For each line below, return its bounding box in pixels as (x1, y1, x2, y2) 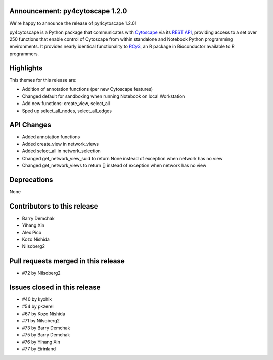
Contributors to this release (9, 202, 98, 211)
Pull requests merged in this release (9, 256, 125, 265)
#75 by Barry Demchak (22, 332, 70, 338)
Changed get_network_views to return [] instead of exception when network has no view (22, 162, 207, 169)
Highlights (9, 64, 43, 72)
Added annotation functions (22, 134, 80, 140)
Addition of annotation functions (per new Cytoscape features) (22, 86, 153, 92)
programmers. (9, 50, 39, 57)
